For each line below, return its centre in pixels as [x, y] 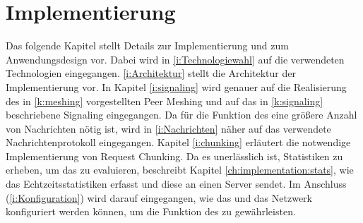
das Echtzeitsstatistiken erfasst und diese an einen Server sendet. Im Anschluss [176, 184]
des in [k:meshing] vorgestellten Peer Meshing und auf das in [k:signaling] [165, 101]
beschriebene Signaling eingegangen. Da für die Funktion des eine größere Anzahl [181, 115]
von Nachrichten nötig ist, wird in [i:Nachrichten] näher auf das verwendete [168, 128]
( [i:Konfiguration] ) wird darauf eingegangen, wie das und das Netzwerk [159, 197]
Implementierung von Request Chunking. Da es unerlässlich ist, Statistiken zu [174, 156]
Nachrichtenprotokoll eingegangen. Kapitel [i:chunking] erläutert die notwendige [178, 142]
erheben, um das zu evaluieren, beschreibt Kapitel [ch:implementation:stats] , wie [180, 170]
